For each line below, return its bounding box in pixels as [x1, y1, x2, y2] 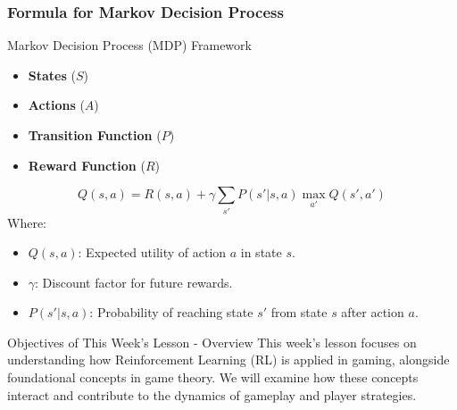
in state [240, 243, 282, 262]
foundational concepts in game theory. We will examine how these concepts [7, 368, 419, 387]
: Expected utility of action [78, 243, 227, 262]
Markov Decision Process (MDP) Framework [7, 36, 252, 54]
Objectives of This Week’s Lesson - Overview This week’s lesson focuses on [7, 332, 417, 351]
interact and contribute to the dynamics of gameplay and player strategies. [7, 385, 417, 404]
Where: [7, 213, 46, 231]
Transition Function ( [28, 126, 162, 144]
